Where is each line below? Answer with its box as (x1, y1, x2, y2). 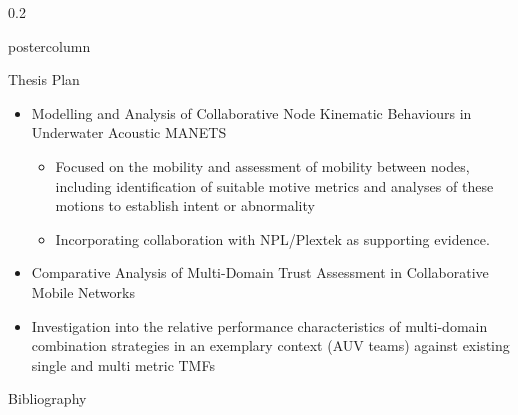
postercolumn (8, 35, 91, 56)
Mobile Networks (31, 281, 135, 302)
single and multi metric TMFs (31, 354, 215, 375)
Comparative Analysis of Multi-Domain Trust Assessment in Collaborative (31, 262, 489, 283)
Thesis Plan (8, 69, 80, 90)
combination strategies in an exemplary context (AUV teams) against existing (31, 335, 510, 356)
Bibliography (8, 388, 87, 409)
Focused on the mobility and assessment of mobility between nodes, (55, 155, 470, 176)
